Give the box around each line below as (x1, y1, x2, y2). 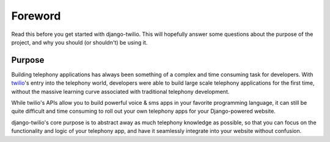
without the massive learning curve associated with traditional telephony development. (11, 88, 230, 95)
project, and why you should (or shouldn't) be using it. (11, 38, 148, 46)
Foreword (11, 9, 61, 23)
